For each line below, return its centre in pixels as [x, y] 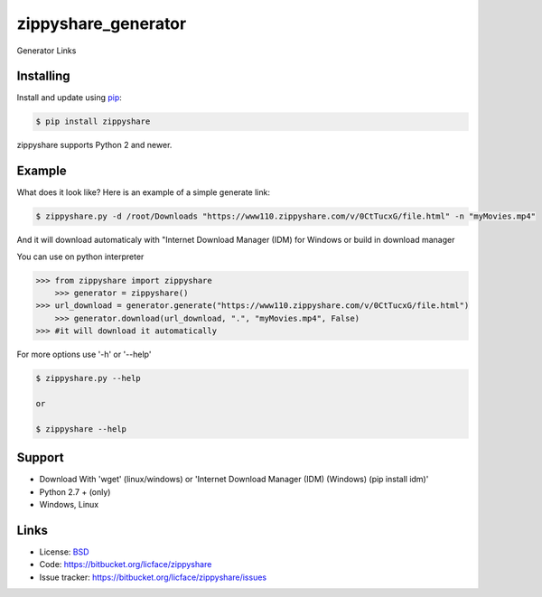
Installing [44, 76]
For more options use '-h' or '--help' [84, 354]
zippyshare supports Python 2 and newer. [94, 145]
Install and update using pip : [69, 98]
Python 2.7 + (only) [75, 491]
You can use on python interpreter [80, 257]
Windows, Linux [69, 505]
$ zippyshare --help [81, 429]
